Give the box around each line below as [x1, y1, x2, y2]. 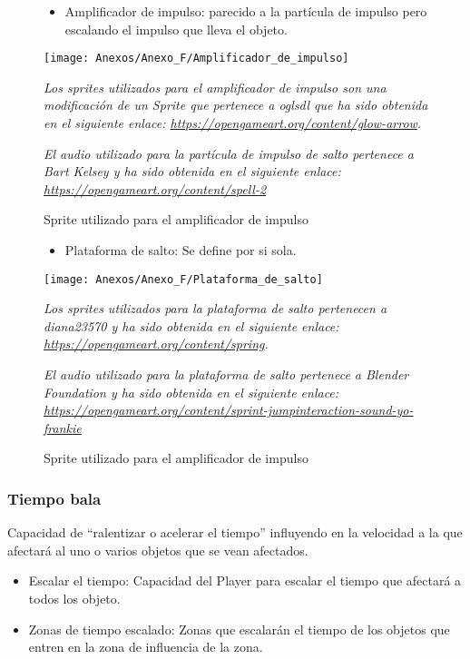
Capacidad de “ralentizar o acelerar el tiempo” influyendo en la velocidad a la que [7, 523, 463, 542]
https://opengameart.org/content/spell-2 [44, 179, 267, 198]
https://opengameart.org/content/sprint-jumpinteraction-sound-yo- [44, 400, 414, 419]
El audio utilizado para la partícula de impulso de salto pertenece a [44, 143, 414, 162]
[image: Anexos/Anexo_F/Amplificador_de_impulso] [44, 52, 349, 65]
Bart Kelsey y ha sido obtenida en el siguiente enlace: [44, 162, 341, 181]
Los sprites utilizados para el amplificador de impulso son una [44, 77, 387, 96]
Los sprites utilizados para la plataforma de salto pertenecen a [44, 299, 387, 318]
